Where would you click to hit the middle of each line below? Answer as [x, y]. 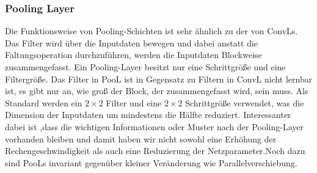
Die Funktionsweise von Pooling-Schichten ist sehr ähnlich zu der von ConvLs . [151, 31]
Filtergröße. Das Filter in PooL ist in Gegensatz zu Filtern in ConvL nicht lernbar [159, 79]
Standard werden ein [44, 102]
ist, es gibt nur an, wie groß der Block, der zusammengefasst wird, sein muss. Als [157, 91]
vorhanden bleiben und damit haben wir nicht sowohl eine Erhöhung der [141, 138]
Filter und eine [134, 102]
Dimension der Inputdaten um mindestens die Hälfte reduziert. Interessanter [148, 115]
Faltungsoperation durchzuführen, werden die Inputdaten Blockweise [133, 55]
